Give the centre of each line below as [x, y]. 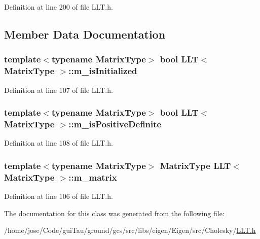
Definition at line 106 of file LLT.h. [59, 196]
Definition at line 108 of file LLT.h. [59, 143]
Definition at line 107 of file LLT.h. [59, 90]
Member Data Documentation [85, 34]
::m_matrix [93, 177]
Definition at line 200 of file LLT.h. [59, 7]
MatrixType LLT [195, 165]
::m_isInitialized [103, 71]
